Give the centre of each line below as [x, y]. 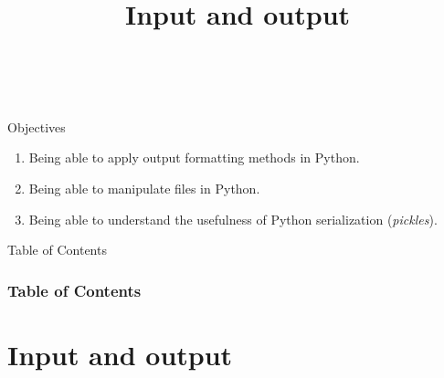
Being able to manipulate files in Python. [144, 188]
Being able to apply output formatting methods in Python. [194, 157]
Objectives [37, 126]
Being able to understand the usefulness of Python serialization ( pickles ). [233, 219]
